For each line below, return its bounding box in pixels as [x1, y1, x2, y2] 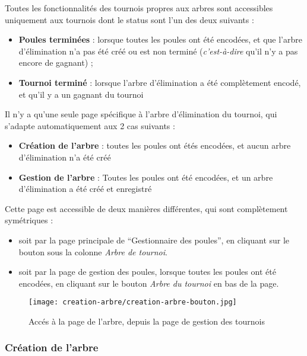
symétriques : [5, 214, 53, 226]
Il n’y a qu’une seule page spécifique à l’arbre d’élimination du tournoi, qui [5, 108, 277, 120]
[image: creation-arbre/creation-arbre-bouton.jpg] [29, 298, 237, 307]
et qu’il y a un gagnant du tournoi [18, 88, 144, 100]
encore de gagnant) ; [18, 56, 93, 69]
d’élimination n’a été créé [18, 150, 111, 163]
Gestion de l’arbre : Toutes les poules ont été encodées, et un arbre [18, 171, 273, 183]
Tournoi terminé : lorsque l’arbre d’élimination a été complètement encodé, [18, 76, 301, 88]
